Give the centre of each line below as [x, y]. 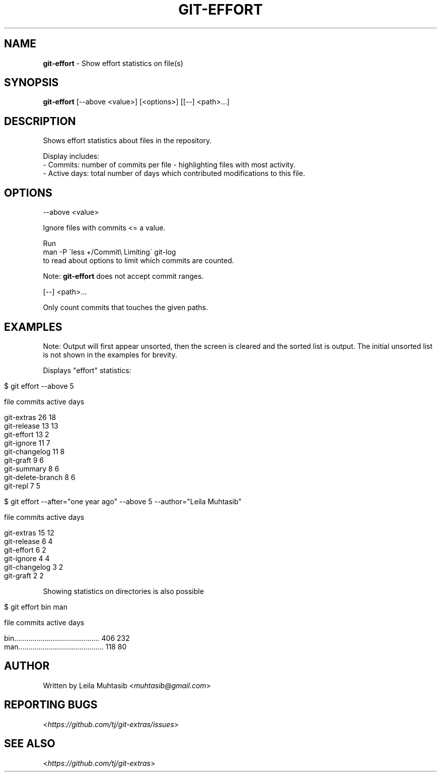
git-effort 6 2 [25, 550]
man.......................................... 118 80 [65, 646]
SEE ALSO [30, 744]
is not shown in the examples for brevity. [110, 354]
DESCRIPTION [40, 121]
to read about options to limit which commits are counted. [138, 261]
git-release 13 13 [31, 426]
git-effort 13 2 [27, 434]
